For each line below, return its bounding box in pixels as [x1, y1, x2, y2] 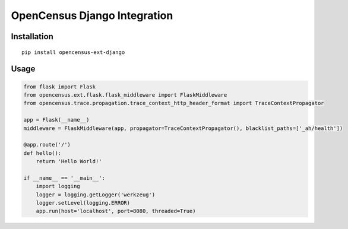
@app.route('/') [23, 141, 71, 148]
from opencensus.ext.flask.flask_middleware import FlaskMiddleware [23, 91, 227, 98]
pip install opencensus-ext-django [21, 49, 125, 56]
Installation [11, 31, 53, 42]
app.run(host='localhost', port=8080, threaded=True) [36, 208, 196, 215]
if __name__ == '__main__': [23, 174, 105, 181]
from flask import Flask [23, 83, 96, 90]
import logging [36, 183, 80, 190]
